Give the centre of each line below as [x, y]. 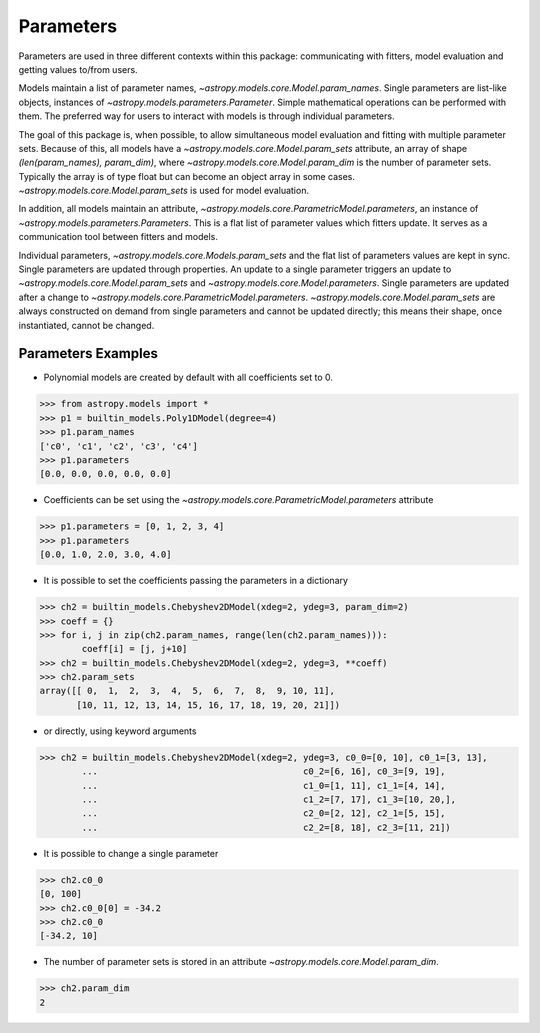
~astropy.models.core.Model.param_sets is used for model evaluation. [164, 191]
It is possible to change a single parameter [131, 853]
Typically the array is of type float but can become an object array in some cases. [186, 176]
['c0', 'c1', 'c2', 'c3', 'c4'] [119, 446]
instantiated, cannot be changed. [86, 325]
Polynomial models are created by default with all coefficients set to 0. [188, 377]
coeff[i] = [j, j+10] [134, 649]
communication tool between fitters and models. [118, 237]
